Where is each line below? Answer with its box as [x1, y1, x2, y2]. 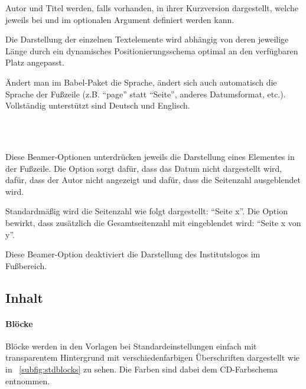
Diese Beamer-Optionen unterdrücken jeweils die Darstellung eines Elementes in [5, 150, 295, 162]
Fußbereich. [5, 259, 47, 272]
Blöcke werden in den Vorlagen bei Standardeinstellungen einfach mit [5, 339, 257, 352]
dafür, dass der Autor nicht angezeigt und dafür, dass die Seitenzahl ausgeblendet [5, 174, 301, 186]
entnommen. [5, 374, 50, 387]
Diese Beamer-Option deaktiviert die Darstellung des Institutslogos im [5, 248, 261, 260]
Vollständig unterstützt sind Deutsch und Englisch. [5, 99, 190, 112]
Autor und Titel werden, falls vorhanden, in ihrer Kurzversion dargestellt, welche [5, 2, 299, 14]
